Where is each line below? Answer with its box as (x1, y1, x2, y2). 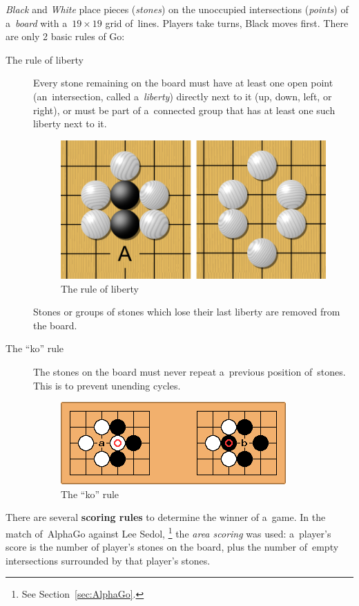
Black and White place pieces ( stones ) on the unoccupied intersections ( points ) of (6, 2, 349, 16)
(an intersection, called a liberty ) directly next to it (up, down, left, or (33, 89, 332, 103)
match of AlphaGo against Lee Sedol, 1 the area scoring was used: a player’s (6, 524, 331, 540)
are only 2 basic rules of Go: (6, 29, 125, 44)
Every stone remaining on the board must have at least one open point (33, 75, 333, 90)
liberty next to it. (33, 116, 107, 131)
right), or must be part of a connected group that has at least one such (33, 102, 336, 117)
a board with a (6, 15, 68, 30)
